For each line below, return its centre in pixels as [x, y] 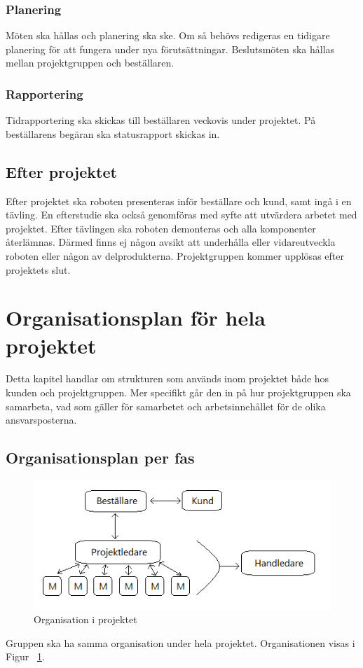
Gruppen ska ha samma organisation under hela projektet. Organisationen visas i [180, 642]
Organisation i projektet [85, 619]
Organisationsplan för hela [136, 318]
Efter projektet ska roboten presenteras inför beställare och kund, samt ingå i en [179, 201]
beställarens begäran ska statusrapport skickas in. [113, 133]
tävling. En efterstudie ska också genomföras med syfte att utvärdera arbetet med [181, 215]
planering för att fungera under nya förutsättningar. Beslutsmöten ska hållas [170, 49]
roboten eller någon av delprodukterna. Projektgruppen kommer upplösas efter [175, 255]
